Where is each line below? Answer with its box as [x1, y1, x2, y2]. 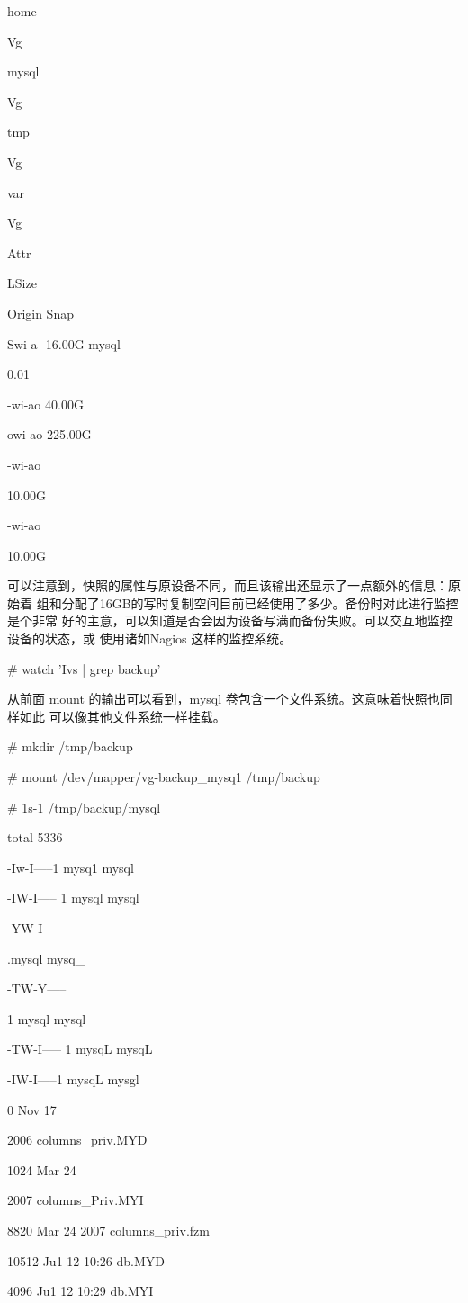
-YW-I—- [7, 919, 59, 937]
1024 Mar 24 [7, 1160, 76, 1179]
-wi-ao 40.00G [7, 394, 84, 413]
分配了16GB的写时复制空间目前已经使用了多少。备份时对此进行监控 [61, 593, 459, 612]
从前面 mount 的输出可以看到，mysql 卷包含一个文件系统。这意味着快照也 [7, 689, 440, 708]
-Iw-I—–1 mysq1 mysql [7, 858, 134, 876]
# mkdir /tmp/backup [7, 737, 133, 756]
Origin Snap [7, 303, 74, 322]
